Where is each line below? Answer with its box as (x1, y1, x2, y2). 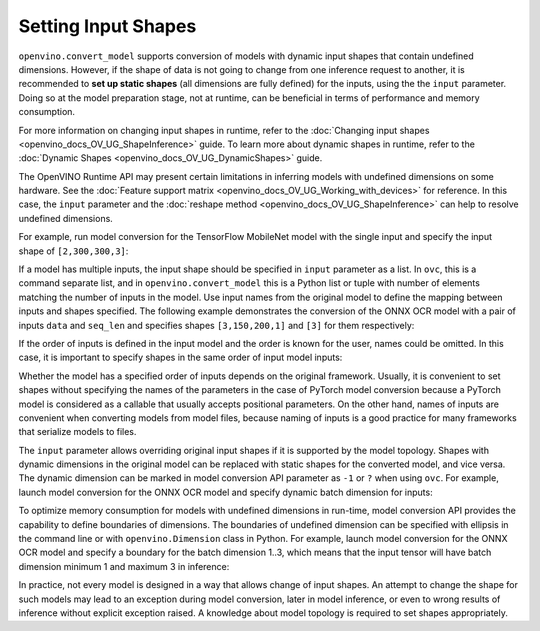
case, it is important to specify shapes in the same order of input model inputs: (18, 351, 343, 364)
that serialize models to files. (18, 426, 137, 438)
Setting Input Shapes (18, 15, 197, 37)
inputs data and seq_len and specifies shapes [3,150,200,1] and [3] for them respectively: (18, 319, 415, 331)
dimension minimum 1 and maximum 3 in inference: (18, 560, 230, 572)
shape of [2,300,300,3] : (18, 245, 129, 257)
